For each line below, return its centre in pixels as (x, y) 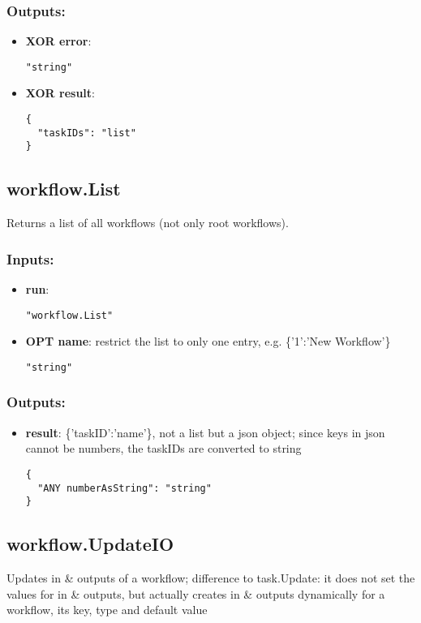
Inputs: (30, 258)
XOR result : (60, 93)
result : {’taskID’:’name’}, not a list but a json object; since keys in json (205, 432)
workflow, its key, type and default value (107, 610)
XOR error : (58, 41)
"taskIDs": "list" (87, 133)
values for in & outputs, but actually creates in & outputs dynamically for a (196, 593)
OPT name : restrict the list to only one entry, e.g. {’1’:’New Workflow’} (208, 341)
